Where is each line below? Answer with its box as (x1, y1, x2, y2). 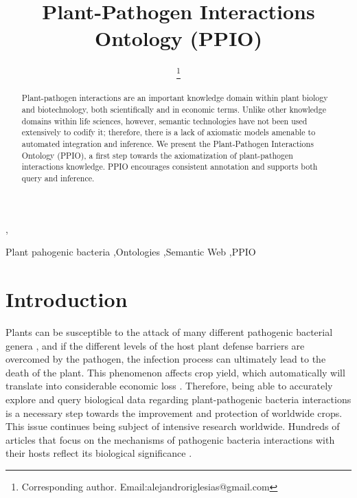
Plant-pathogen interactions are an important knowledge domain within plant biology (21, 92, 328, 104)
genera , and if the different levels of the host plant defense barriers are (5, 338, 305, 352)
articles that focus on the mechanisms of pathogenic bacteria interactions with (5, 432, 335, 446)
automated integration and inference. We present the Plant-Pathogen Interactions (21, 138, 314, 150)
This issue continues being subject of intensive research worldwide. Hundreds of (5, 419, 340, 433)
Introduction (5, 285, 128, 313)
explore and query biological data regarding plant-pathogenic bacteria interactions (5, 392, 352, 406)
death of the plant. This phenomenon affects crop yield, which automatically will (5, 365, 345, 379)
